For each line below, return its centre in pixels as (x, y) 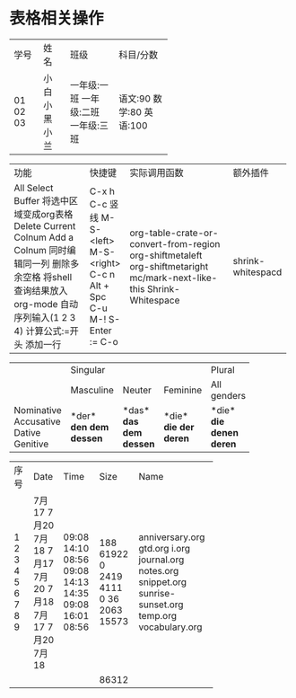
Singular (88, 369)
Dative (27, 432)
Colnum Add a (44, 237)
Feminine (183, 390)
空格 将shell (48, 277)
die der (179, 427)
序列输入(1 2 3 (45, 317)
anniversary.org (172, 537)
